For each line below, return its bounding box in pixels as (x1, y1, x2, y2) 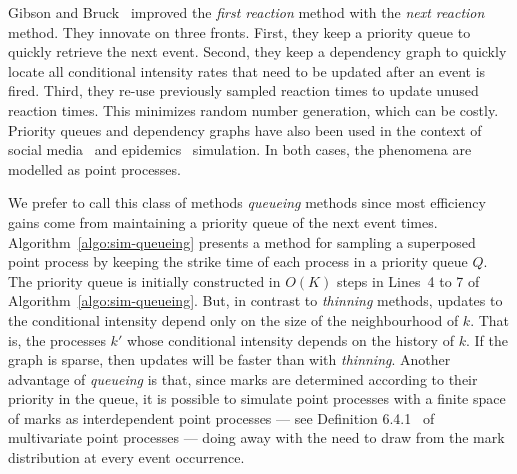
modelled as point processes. (8, 158, 181, 179)
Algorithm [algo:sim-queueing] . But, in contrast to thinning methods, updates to (8, 290, 503, 311)
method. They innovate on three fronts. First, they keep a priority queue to (8, 21, 471, 42)
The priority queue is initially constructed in (8, 270, 281, 291)
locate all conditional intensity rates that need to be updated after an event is (8, 60, 486, 81)
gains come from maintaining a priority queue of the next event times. (8, 211, 438, 232)
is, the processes (8, 329, 106, 350)
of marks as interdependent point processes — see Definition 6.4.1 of (8, 407, 435, 428)
